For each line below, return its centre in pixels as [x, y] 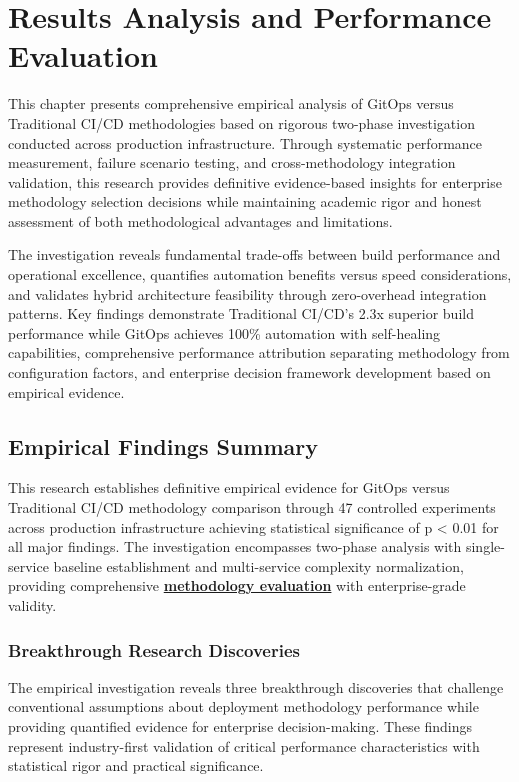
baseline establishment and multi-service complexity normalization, [258, 565]
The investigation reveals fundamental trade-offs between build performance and [254, 254]
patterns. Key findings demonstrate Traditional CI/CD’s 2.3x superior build [241, 313]
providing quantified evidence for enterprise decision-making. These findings [240, 725]
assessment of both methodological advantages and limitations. [200, 220]
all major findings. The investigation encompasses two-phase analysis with [235, 546]
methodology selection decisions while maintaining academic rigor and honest [245, 201]
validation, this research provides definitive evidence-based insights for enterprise [255, 181]
